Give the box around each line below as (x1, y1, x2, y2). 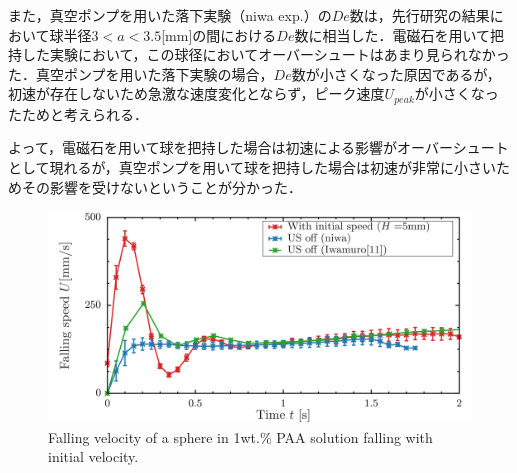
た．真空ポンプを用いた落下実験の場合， (8, 63, 274, 84)
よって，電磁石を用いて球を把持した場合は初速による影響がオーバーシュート (8, 137, 509, 158)
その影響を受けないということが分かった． (21, 176, 302, 197)
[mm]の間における (161, 24, 277, 45)
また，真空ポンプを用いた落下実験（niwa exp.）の (8, 5, 332, 25)
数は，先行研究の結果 (349, 5, 490, 25)
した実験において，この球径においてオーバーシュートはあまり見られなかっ (21, 44, 510, 65)
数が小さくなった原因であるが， (291, 63, 501, 84)
